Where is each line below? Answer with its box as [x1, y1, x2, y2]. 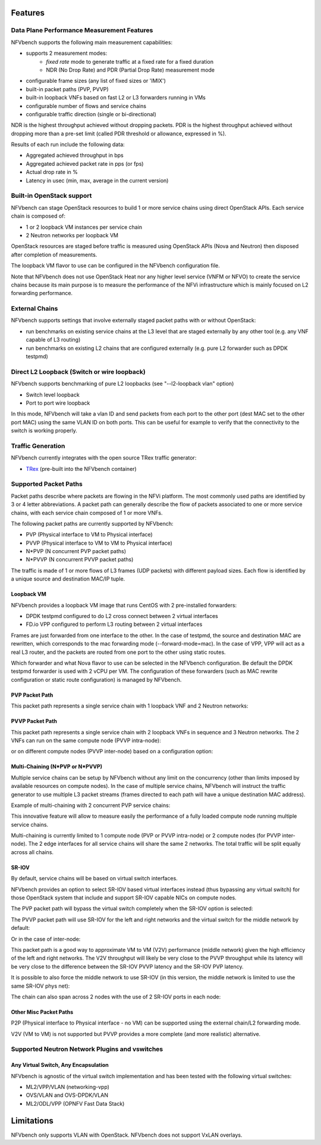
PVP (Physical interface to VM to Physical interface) [26, 531, 153, 538]
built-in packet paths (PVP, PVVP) [26, 85, 109, 92]
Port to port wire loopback [26, 399, 90, 407]
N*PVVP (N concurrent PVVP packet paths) [26, 556, 134, 563]
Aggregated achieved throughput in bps [26, 152, 124, 159]
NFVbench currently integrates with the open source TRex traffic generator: [11, 454, 197, 461]
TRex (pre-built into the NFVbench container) [26, 465, 137, 472]
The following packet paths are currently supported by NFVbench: [11, 520, 174, 527]
